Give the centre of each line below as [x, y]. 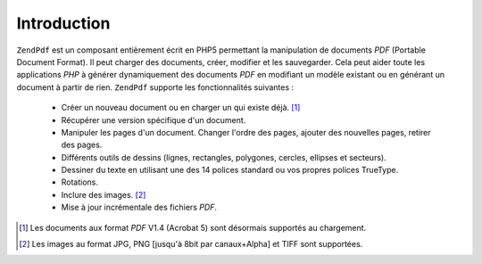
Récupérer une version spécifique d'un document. [154, 120]
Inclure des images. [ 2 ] [104, 194]
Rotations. [79, 182]
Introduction [63, 23]
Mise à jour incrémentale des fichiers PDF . [139, 207]
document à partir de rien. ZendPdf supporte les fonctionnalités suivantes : [155, 87]
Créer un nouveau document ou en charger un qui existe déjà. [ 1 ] [181, 108]
